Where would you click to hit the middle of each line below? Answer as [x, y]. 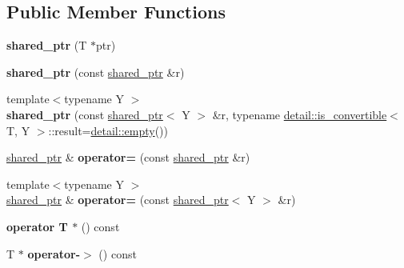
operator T [37, 226]
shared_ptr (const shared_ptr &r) [96, 72]
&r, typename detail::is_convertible [300, 114]
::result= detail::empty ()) [108, 130]
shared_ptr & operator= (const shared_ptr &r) [128, 157]
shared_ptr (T [47, 45]
